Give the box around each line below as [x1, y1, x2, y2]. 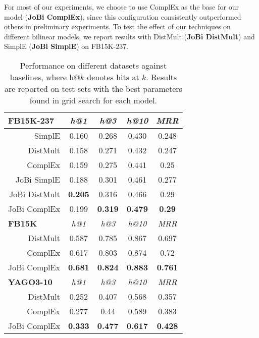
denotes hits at [87, 71, 139, 83]
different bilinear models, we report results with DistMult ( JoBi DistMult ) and [4, 31, 255, 41]
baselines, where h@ [10, 71, 80, 83]
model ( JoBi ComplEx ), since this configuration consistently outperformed [4, 11, 241, 22]
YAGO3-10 [8, 275, 53, 288]
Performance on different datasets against [20, 59, 167, 71]
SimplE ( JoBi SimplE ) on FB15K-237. [4, 41, 129, 51]
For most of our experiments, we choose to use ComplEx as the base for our [4, 2, 239, 12]
